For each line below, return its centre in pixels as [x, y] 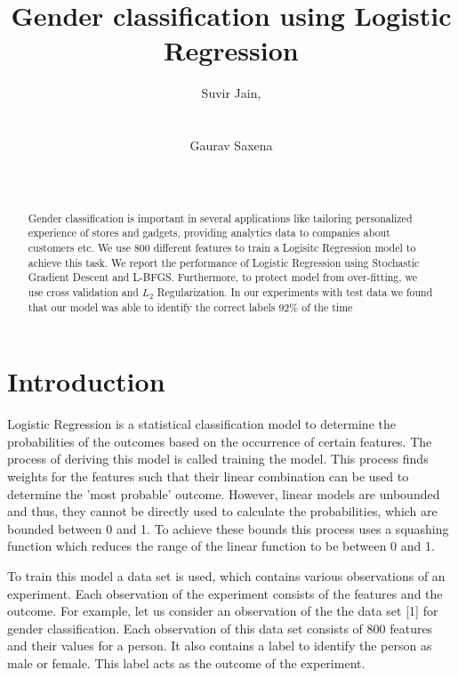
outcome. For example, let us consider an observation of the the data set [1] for [223, 611]
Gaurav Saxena [231, 145]
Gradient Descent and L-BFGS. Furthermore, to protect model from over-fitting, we [223, 277]
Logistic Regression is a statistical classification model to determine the [201, 424]
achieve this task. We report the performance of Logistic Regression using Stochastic [224, 262]
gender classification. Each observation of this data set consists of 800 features [220, 628]
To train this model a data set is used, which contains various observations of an [226, 575]
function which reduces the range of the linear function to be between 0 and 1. [221, 546]
